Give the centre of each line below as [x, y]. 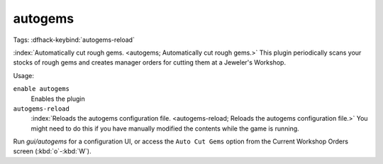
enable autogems [41, 89]
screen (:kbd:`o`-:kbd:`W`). [52, 151]
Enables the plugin [58, 99]
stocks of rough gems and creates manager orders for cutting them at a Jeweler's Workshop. [150, 62]
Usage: [24, 75]
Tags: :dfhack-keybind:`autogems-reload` [74, 40]
